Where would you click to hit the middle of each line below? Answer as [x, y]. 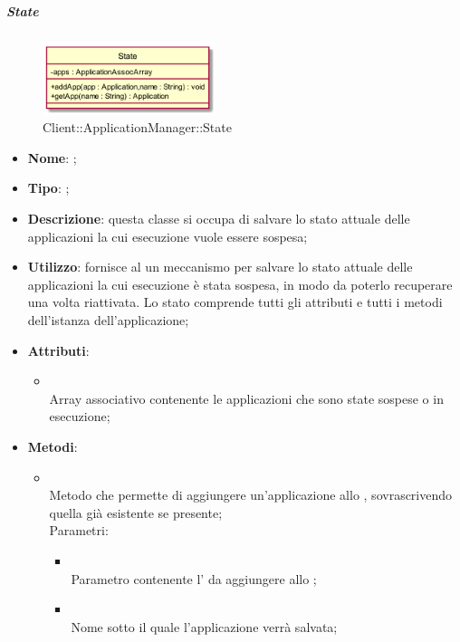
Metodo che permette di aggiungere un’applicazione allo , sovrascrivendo [251, 495]
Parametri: [79, 530]
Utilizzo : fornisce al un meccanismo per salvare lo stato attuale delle [220, 267]
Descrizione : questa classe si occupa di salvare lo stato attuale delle [219, 219]
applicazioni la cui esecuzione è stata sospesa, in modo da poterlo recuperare [240, 284]
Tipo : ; [48, 188]
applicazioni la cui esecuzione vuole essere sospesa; [168, 236]
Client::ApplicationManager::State [137, 127]
